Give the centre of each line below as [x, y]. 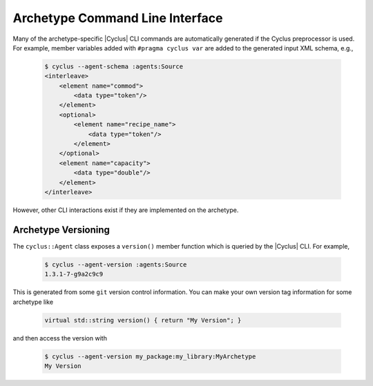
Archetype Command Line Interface [118, 18]
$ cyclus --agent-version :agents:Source [116, 264]
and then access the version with [60, 338]
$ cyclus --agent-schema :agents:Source [114, 66]
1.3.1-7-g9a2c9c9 [74, 274]
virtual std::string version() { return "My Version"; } [143, 320]
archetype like [33, 302]
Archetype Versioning [61, 230]
